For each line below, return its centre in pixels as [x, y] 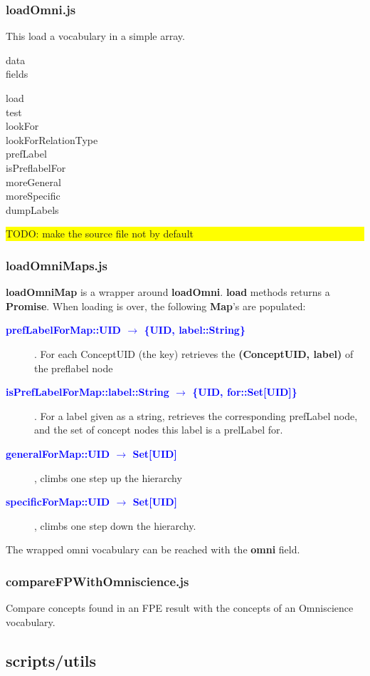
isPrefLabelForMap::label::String [88, 392]
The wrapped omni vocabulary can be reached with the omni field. [153, 549]
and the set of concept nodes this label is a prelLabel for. [159, 430]
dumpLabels [32, 209]
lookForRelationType [52, 139]
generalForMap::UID [58, 453]
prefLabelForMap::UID [63, 330]
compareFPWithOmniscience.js [97, 581]
